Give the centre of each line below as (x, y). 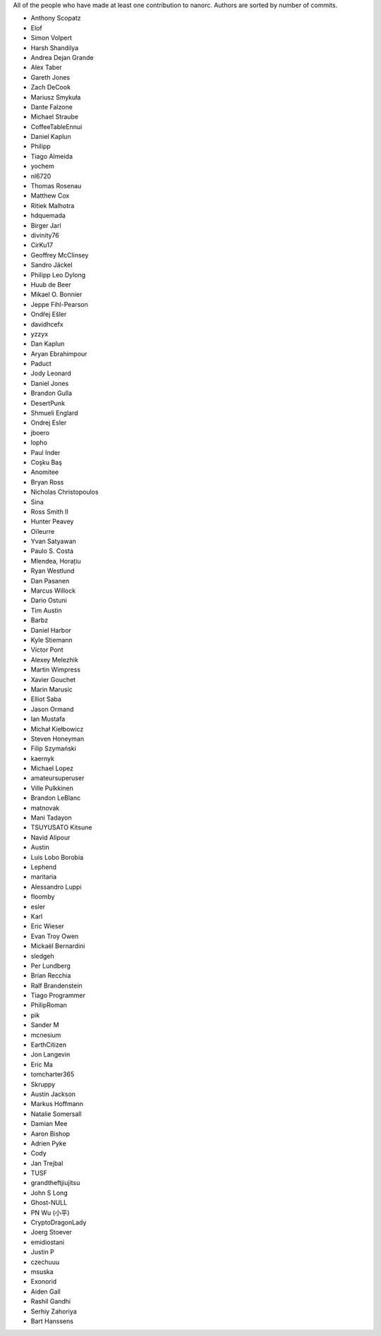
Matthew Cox (50, 196)
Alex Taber (47, 68)
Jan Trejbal (47, 1163)
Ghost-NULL (49, 1203)
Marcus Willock (53, 591)
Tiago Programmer (58, 995)
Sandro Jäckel (52, 265)
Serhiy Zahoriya (54, 1311)
